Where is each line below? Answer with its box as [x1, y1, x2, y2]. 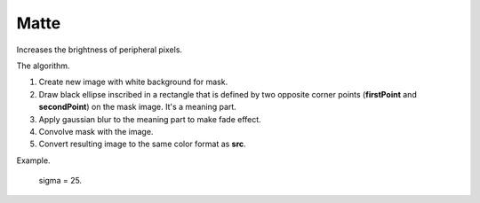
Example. [16, 155, 51, 166]
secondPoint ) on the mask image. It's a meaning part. [38, 102, 237, 113]
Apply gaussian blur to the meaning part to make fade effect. [38, 113, 261, 124]
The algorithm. [16, 60, 70, 71]
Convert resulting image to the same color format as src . [38, 138, 246, 150]
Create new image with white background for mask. [38, 76, 228, 88]
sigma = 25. [38, 176, 83, 186]
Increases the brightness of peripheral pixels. [16, 44, 182, 55]
